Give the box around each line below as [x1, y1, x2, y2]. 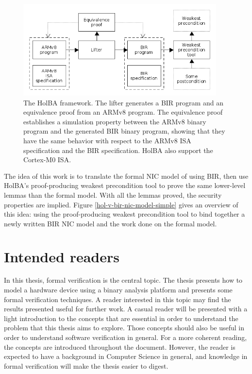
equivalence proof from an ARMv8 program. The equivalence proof [23, 107, 223, 117]
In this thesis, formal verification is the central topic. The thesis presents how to [4, 275, 243, 285]
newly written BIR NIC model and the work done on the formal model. [4, 218, 217, 228]
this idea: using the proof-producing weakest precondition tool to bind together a [4, 209, 245, 219]
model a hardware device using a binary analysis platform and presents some [4, 285, 233, 294]
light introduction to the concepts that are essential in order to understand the [4, 313, 238, 323]
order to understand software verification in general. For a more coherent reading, [4, 332, 247, 342]
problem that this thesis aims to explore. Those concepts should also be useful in [4, 323, 245, 333]
